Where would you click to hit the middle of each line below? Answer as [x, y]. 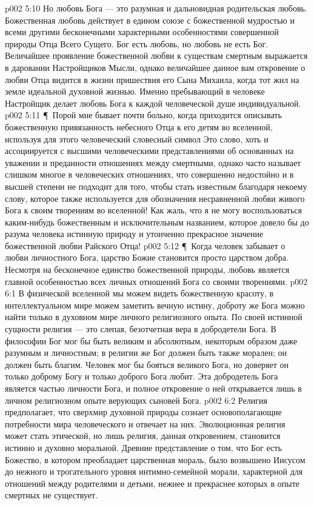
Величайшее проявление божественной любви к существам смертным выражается [156, 55]
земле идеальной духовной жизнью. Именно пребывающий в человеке [135, 91]
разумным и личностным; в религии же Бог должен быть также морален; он [146, 353]
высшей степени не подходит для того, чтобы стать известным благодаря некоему [156, 186]
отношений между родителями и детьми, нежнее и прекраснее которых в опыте [152, 483]
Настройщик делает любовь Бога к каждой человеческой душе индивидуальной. [153, 103]
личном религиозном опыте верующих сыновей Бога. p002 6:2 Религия [136, 400]
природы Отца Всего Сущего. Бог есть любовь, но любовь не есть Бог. [137, 43]
